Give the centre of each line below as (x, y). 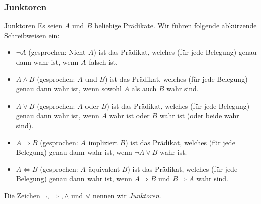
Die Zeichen (22, 195)
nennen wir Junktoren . (127, 195)
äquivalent (104, 169)
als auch (144, 89)
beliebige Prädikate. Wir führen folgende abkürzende (176, 25)
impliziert (103, 142)
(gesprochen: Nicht (57, 52)
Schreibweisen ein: (32, 35)
